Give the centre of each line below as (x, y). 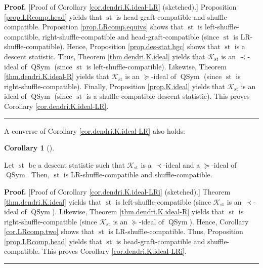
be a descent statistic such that (77, 164)
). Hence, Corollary (219, 221)
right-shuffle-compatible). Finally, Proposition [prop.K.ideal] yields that (115, 86)
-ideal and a (182, 164)
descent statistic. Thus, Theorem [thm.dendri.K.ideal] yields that (105, 56)
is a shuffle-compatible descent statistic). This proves (168, 96)
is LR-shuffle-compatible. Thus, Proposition (176, 231)
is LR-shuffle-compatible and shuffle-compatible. (138, 175)
